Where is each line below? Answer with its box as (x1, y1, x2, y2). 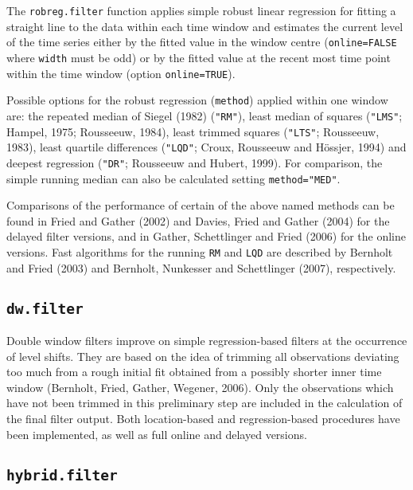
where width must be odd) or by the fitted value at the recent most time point (6, 49, 391, 65)
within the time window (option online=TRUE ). (6, 65, 236, 81)
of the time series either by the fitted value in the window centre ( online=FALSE (6, 33, 397, 50)
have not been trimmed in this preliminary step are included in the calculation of (6, 394, 403, 411)
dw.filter (6, 300, 84, 317)
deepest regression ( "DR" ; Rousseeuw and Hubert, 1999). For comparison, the (6, 154, 383, 171)
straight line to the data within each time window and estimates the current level (6, 18, 403, 34)
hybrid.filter (6, 466, 118, 484)
